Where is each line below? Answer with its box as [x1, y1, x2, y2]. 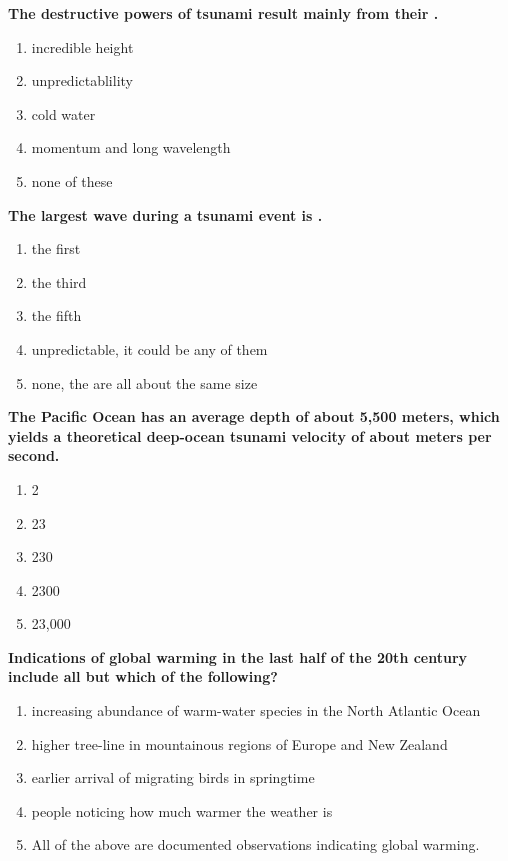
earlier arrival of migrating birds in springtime [31, 767, 315, 788]
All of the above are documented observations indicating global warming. [31, 834, 480, 855]
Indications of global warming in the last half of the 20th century [8, 646, 468, 667]
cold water [31, 103, 96, 124]
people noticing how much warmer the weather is [31, 800, 333, 821]
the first [31, 238, 81, 259]
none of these [31, 170, 113, 191]
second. [8, 445, 60, 466]
